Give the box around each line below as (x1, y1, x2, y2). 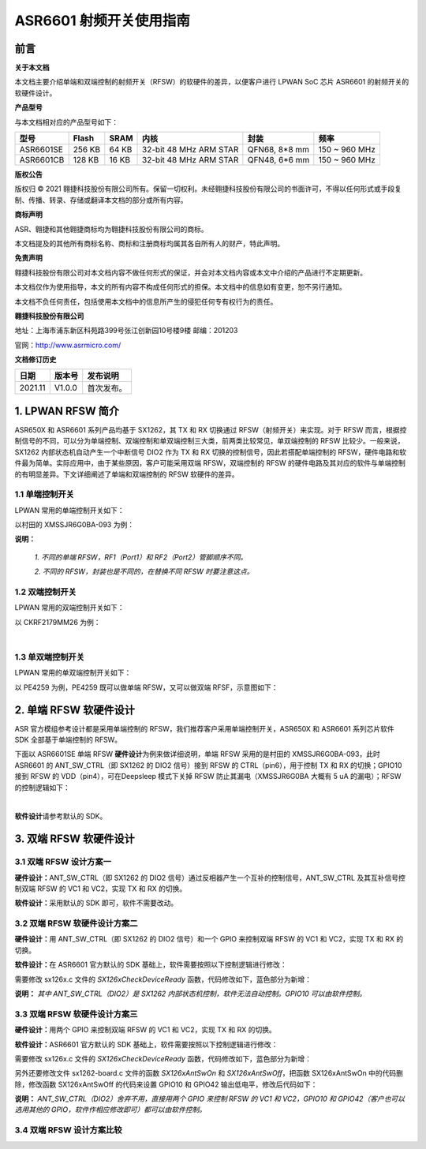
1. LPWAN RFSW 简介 (14, 404, 120, 417)
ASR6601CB (19, 155, 65, 166)
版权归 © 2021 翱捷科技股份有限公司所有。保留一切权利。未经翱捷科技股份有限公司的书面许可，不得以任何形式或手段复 (14, 184, 402, 193)
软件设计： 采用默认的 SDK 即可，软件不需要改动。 (14, 898, 178, 908)
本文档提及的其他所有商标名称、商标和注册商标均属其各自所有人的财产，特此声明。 (14, 238, 284, 248)
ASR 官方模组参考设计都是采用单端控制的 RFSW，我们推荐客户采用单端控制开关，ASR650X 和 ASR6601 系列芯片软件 (14, 724, 394, 733)
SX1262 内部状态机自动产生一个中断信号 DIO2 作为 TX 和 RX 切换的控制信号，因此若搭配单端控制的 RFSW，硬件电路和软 (14, 447, 406, 457)
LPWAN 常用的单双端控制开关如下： (14, 668, 132, 678)
